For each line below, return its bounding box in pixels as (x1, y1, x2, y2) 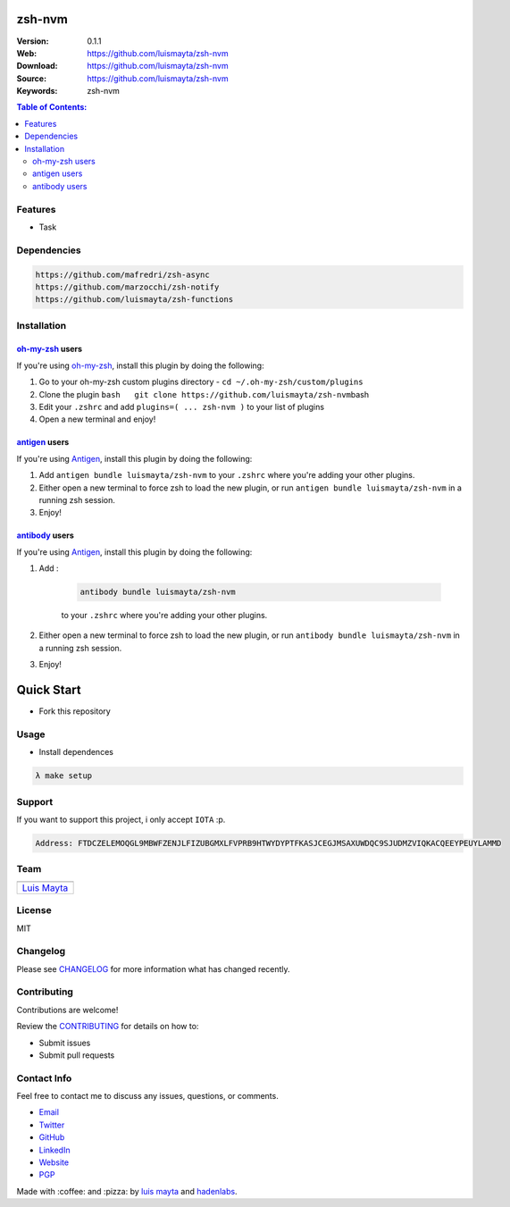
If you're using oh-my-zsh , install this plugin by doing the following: (16, 360, 264, 371)
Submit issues (38, 1037, 91, 1048)
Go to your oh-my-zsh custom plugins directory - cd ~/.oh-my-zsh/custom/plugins (38, 376, 364, 388)
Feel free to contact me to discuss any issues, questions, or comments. (16, 1091, 279, 1102)
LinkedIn (38, 1144, 71, 1155)
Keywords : (16, 86, 58, 96)
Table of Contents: (16, 102, 88, 113)
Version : (16, 36, 49, 46)
